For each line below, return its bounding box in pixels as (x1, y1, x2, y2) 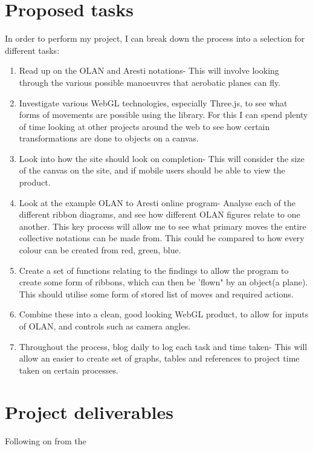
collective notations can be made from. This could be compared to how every (19, 232, 305, 244)
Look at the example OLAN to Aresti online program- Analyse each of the (19, 196, 295, 209)
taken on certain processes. (19, 363, 118, 376)
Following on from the (5, 434, 86, 447)
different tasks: (5, 44, 60, 56)
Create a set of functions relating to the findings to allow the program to (19, 264, 289, 276)
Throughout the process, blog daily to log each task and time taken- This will (19, 340, 308, 352)
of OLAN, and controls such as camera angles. (19, 320, 191, 332)
